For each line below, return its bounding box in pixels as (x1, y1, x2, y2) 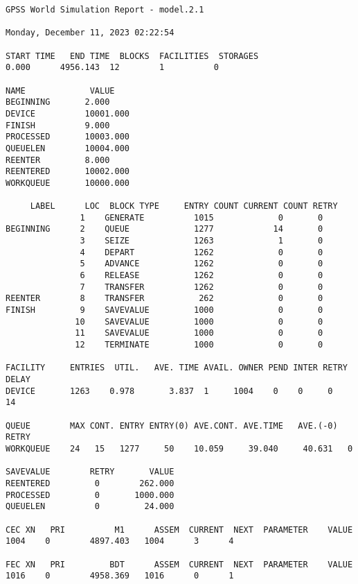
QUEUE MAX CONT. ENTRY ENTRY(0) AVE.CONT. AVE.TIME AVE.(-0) (6, 420, 338, 431)
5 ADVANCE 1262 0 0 (80, 259, 323, 269)
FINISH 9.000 (6, 120, 110, 130)
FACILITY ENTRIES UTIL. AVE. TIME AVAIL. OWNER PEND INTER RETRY (6, 363, 348, 373)
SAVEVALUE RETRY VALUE (6, 467, 174, 477)
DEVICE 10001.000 (6, 108, 129, 119)
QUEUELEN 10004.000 (6, 143, 129, 153)
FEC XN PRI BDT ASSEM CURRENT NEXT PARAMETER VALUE (6, 559, 353, 569)
